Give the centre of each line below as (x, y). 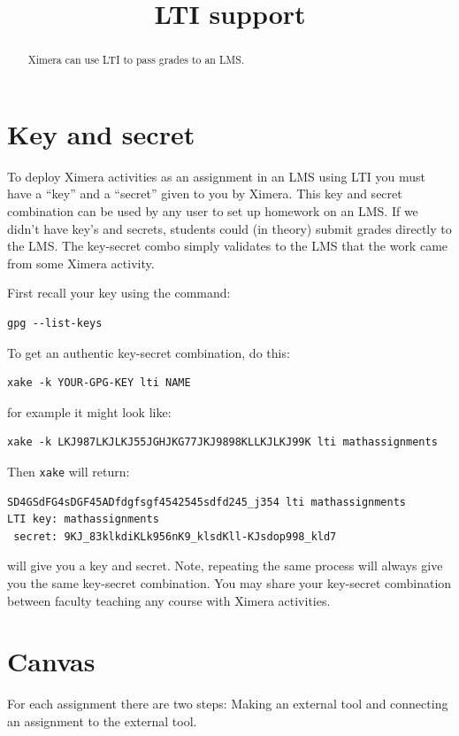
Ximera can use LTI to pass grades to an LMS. (136, 60)
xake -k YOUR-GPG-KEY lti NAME (99, 383)
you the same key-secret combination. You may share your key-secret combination (229, 582)
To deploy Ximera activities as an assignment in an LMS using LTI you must (216, 176)
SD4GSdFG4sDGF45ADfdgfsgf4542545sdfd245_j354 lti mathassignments (207, 502)
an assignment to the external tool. (102, 721)
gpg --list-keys (55, 323)
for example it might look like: (89, 411)
